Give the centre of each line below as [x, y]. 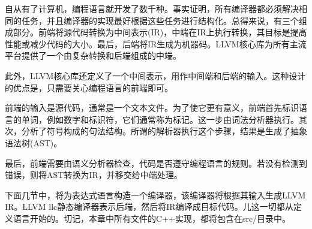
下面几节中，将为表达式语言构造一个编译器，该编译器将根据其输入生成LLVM [155, 195]
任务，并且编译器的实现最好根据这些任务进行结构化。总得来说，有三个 [160, 20]
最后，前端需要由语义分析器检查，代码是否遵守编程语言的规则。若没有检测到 [156, 163]
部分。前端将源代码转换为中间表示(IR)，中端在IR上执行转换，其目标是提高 [160, 32]
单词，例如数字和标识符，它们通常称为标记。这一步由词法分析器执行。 [160, 119]
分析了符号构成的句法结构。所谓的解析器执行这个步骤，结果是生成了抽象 [164, 131]
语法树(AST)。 [34, 142]
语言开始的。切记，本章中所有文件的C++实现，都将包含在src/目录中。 [152, 218]
